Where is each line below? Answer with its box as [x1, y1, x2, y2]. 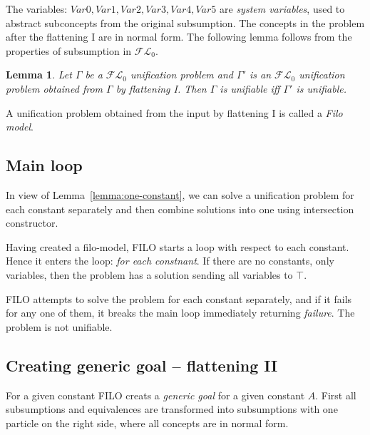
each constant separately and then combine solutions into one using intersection [6, 201, 354, 216]
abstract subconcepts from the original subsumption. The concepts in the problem [6, 15, 365, 30]
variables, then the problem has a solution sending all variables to [6, 267, 293, 282]
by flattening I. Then [115, 81, 207, 96]
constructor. [6, 215, 58, 230]
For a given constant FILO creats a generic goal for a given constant [6, 387, 305, 402]
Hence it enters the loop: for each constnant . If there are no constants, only [6, 253, 334, 268]
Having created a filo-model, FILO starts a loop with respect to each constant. [6, 239, 349, 254]
